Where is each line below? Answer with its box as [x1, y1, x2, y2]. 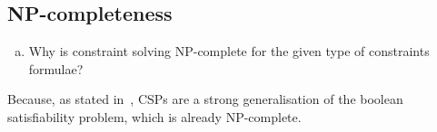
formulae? [28, 59, 84, 78]
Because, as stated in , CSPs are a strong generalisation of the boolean [7, 90, 403, 108]
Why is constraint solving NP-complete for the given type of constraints [28, 42, 430, 61]
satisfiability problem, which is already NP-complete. [7, 107, 302, 126]
